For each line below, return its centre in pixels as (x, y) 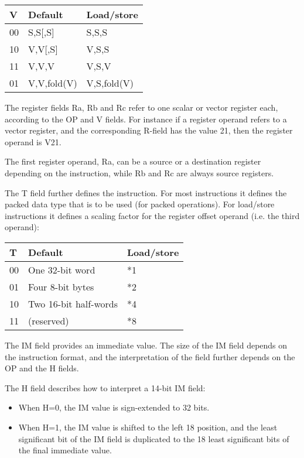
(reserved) (49, 320)
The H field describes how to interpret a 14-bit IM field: (105, 387)
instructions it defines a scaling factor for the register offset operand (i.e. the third (152, 215)
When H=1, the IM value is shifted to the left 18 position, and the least (148, 427)
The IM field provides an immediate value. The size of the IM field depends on (146, 345)
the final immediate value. (65, 450)
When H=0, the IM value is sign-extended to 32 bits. (114, 407)
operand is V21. (33, 141)
